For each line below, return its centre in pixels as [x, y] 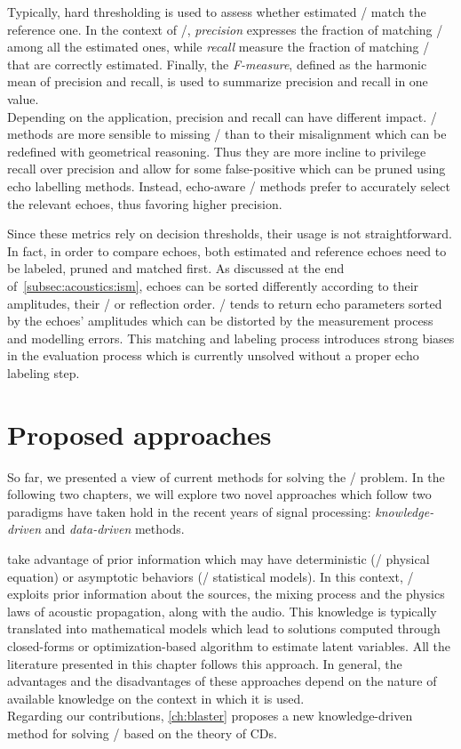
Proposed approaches [139, 434]
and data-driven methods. [115, 529]
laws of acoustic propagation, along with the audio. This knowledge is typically [222, 611]
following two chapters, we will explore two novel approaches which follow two [219, 494]
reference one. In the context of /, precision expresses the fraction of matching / [225, 29]
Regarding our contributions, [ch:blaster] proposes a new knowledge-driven [210, 716]
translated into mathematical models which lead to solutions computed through [224, 628]
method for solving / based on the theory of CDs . [142, 733]
